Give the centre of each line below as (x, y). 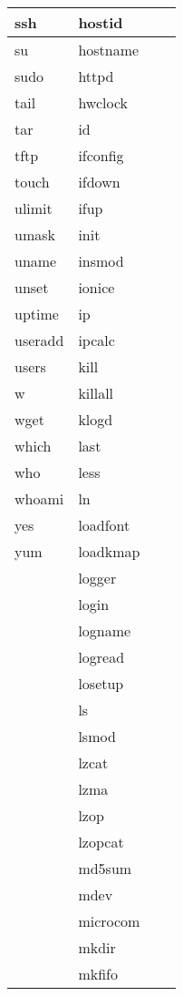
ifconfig (101, 155)
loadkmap (109, 551)
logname (105, 630)
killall (96, 393)
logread (101, 657)
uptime (37, 314)
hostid (101, 22)
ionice (96, 287)
